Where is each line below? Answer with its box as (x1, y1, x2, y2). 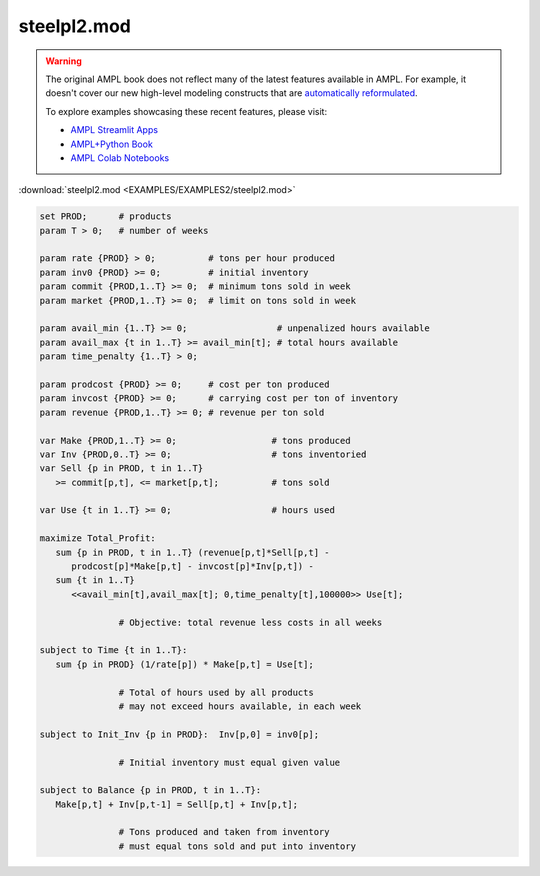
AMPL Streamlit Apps (70, 124, 159, 136)
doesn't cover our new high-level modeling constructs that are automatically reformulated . (45, 87, 419, 99)
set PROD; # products (39, 211, 172, 222)
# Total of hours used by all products (118, 686, 314, 698)
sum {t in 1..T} (55, 575, 135, 586)
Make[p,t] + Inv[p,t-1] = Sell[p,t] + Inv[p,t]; (55, 798, 299, 810)
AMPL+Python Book (70, 138, 154, 150)
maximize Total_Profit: (39, 533, 157, 544)
